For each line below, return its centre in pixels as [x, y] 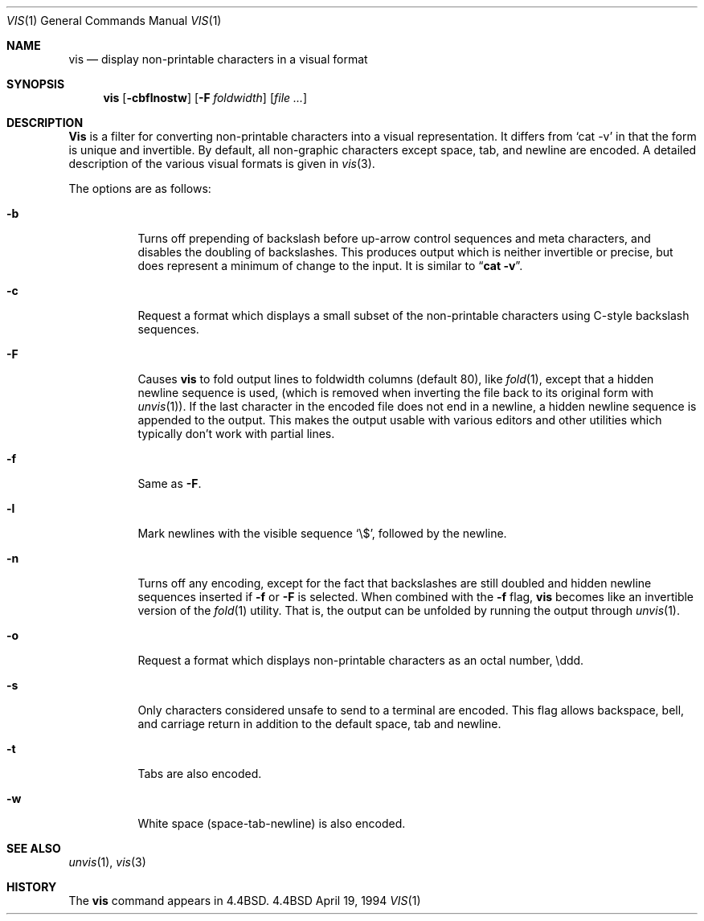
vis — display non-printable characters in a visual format [218, 59]
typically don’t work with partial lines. [236, 434]
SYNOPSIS [36, 84]
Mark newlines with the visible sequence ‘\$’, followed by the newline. [322, 533]
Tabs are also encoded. [200, 774]
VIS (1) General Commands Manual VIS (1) [114, 20]
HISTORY [32, 887]
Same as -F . [170, 483]
